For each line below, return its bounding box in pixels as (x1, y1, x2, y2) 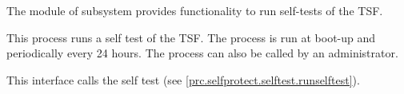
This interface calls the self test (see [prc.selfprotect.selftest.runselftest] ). (6, 71, 360, 88)
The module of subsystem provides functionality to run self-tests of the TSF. (6, 2, 383, 18)
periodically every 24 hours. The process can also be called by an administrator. (6, 45, 398, 61)
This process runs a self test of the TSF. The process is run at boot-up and (6, 29, 376, 45)
